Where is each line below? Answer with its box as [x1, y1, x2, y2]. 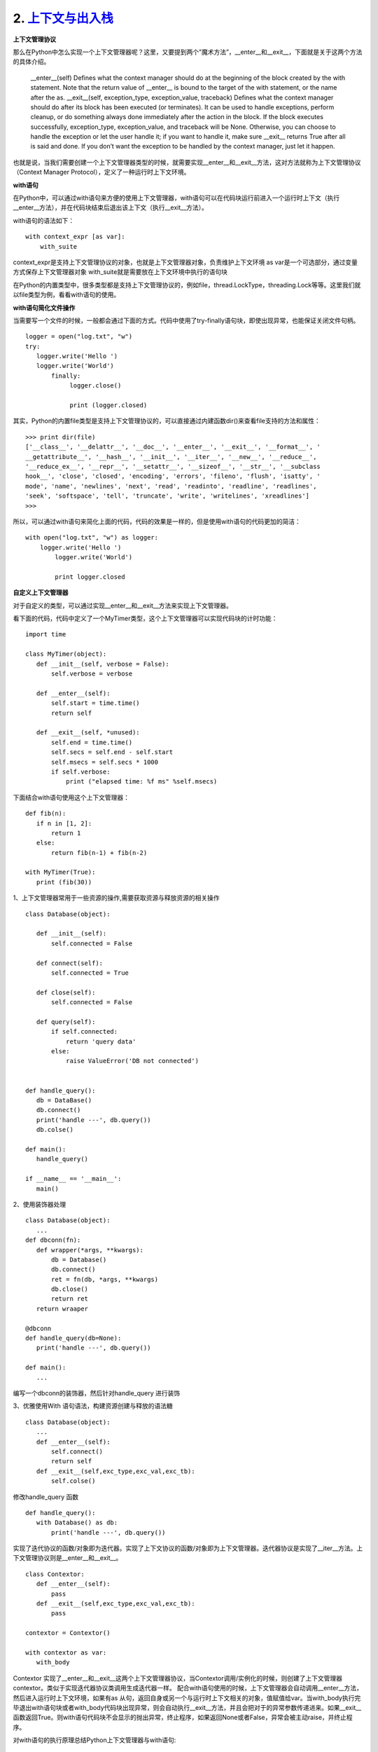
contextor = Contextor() [25, 1629, 111, 1637]
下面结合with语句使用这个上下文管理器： [13, 793, 129, 802]
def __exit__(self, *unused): [36, 729, 140, 737]
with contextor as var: [25, 1648, 107, 1657]
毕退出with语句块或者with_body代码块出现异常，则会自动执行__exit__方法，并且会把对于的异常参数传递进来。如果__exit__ [13, 1703, 362, 1711]
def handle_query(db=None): [25, 1334, 122, 1342]
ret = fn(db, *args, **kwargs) [51, 1275, 159, 1283]
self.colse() [51, 1477, 96, 1485]
